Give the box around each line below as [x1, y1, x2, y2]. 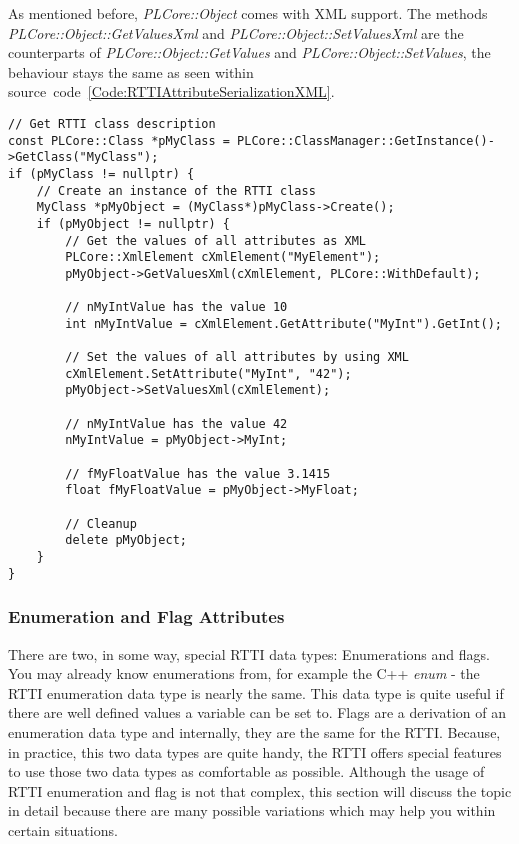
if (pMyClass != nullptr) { [8, 166, 195, 181]
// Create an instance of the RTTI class [36, 183, 316, 198]
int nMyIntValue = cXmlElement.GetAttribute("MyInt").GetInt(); [65, 316, 502, 331]
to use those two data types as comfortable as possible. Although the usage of [8, 761, 485, 782]
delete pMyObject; [65, 533, 187, 548]
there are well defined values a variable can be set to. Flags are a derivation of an [8, 702, 506, 723]
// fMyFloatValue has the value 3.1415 [65, 466, 331, 481]
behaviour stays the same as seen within [8, 61, 254, 82]
